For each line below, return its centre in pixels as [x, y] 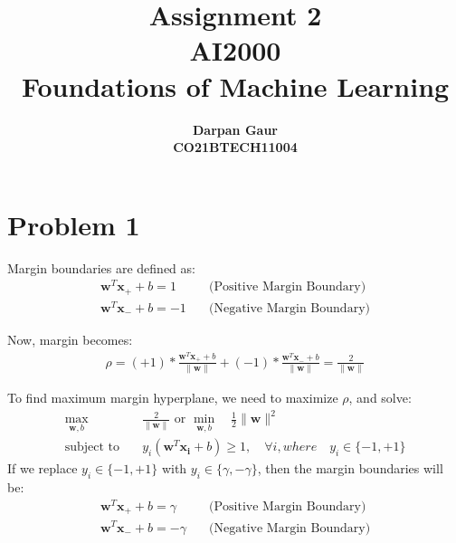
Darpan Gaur [235, 129]
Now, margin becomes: [70, 339]
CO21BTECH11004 [235, 147]
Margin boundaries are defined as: [101, 267]
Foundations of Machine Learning [235, 86]
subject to [92, 448]
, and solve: [380, 398]
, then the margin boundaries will [350, 468]
